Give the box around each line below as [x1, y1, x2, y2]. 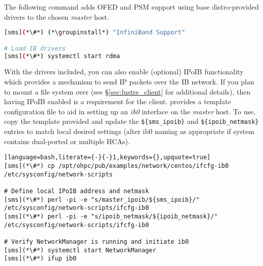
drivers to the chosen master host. [4, 11, 109, 22]
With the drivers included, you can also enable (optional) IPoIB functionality [4, 66, 244, 77]
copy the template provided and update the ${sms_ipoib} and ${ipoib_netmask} [4, 116, 259, 126]
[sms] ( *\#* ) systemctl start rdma [4, 52, 120, 60]
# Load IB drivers [4, 45, 66, 52]
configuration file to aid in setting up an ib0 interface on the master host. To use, [4, 106, 256, 116]
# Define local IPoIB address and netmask [4, 187, 149, 195]
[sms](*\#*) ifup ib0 [4, 255, 77, 262]
